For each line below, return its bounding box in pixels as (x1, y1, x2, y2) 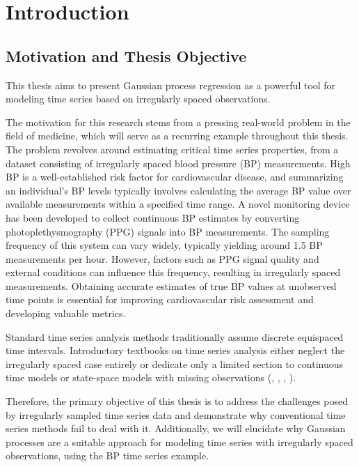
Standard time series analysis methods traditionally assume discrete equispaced (6, 329, 344, 344)
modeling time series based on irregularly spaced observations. (6, 91, 271, 106)
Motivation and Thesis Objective (6, 45, 247, 66)
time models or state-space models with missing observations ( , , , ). (6, 370, 296, 385)
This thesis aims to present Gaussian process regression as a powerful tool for (6, 77, 336, 92)
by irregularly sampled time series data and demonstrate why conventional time (6, 407, 346, 422)
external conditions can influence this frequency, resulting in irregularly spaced (6, 265, 341, 280)
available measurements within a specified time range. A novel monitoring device (6, 197, 350, 211)
